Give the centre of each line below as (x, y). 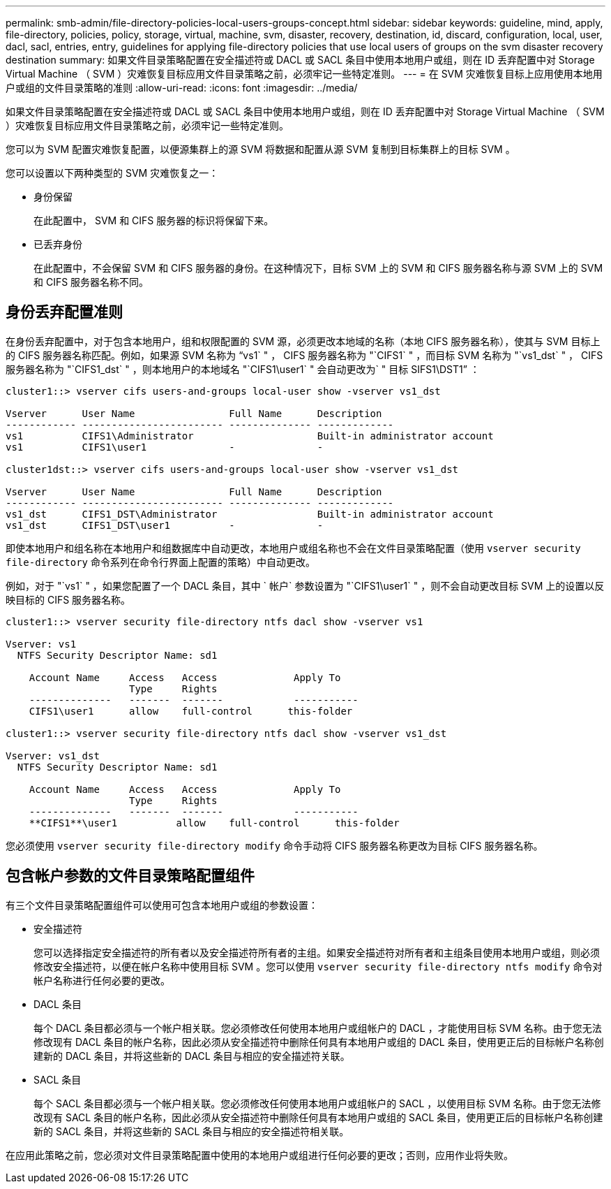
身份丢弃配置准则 (64, 312)
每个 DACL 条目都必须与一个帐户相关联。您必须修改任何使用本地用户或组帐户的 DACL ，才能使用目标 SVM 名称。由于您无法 (318, 1028)
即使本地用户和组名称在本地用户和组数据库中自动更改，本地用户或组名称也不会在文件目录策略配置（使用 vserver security (293, 548)
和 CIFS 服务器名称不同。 (91, 282)
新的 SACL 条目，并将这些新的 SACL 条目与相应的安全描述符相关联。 (191, 1131)
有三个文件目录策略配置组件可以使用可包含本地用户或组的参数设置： (162, 905)
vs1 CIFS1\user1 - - (165, 447)
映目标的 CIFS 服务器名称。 (68, 599)
